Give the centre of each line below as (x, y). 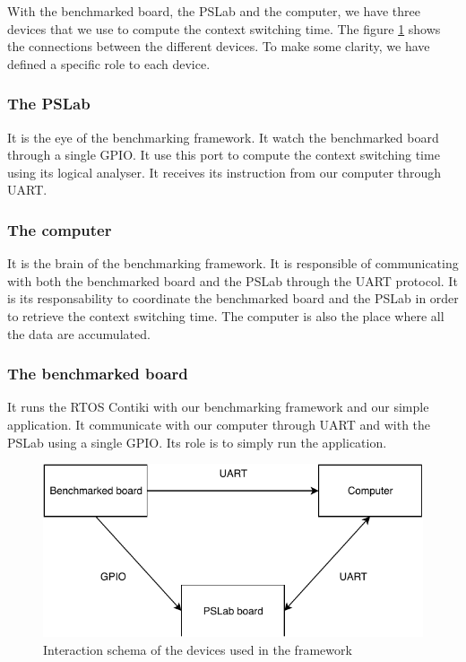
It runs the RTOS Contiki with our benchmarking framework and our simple (218, 407)
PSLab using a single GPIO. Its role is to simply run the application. (197, 442)
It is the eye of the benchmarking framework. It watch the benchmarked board (223, 137)
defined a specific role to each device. (109, 63)
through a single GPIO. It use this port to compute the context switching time (224, 155)
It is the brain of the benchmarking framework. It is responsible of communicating (233, 263)
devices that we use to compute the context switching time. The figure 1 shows (224, 28)
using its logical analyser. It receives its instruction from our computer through (224, 172)
